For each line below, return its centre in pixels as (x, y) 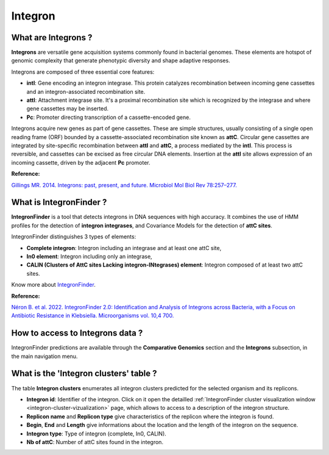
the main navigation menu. (44, 356)
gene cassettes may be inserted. (68, 109)
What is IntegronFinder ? (59, 202)
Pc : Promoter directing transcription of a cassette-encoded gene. (109, 117)
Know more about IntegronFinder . (53, 285)
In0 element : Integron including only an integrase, (89, 256)
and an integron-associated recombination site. (86, 91)
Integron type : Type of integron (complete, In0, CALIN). (97, 434)
